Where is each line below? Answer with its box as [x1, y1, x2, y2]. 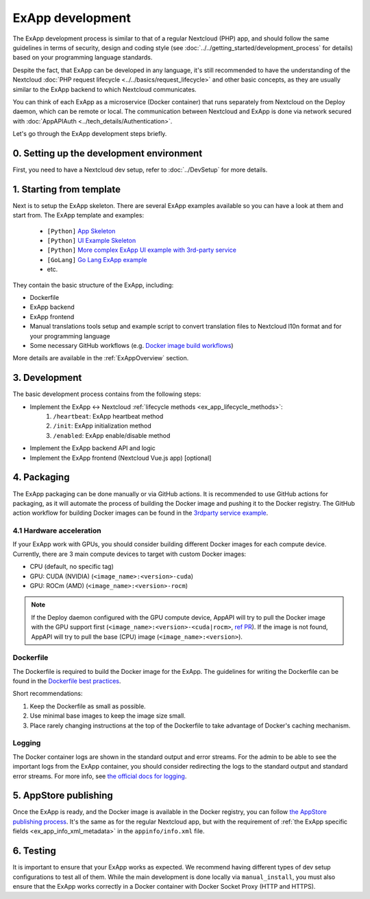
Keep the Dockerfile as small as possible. [29, 702, 147, 710]
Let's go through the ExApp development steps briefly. [12, 130, 167, 138]
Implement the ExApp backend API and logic [29, 444, 156, 452]
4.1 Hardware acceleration [12, 526, 102, 535]
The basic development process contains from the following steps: [12, 390, 201, 398]
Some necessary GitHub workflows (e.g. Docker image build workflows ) [29, 341, 234, 349]
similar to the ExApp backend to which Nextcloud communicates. [12, 85, 197, 93]
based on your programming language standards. [12, 54, 153, 62]
